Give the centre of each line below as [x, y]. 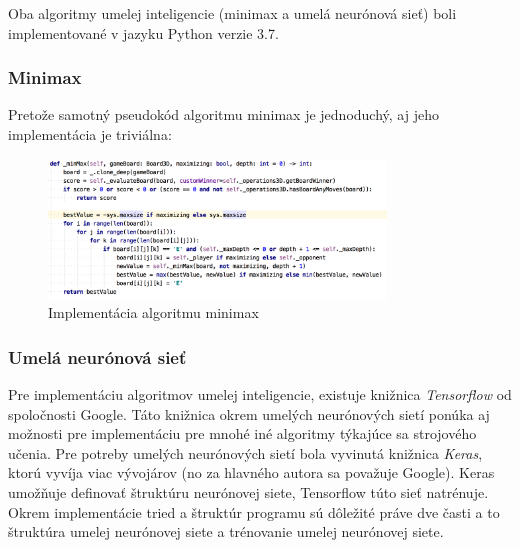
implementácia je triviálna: [90, 134]
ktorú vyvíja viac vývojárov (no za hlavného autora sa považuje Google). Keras [251, 472]
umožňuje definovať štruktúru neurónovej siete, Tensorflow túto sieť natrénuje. [248, 492]
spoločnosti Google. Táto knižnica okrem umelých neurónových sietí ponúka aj [249, 413]
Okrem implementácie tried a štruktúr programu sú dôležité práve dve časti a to [254, 511]
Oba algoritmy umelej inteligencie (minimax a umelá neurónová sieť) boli [232, 13]
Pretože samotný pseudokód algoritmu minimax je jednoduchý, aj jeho [223, 114]
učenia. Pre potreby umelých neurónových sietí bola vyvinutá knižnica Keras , [245, 452]
